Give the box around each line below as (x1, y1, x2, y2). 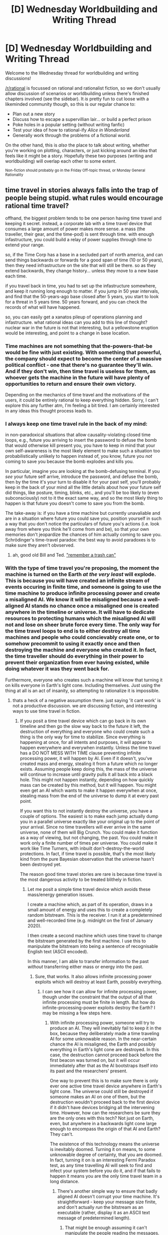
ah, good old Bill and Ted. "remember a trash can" (12, 552, 116, 558)
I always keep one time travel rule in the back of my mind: (5, 420, 148, 427)
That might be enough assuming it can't (65, 1224, 147, 1230)
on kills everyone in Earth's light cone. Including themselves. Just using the (5, 682, 160, 688)
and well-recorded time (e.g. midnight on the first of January (27, 917, 153, 923)
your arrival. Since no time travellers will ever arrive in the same (20, 824, 151, 830)
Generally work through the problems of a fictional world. (12, 132, 131, 138)
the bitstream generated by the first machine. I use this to (27, 938, 146, 944)
